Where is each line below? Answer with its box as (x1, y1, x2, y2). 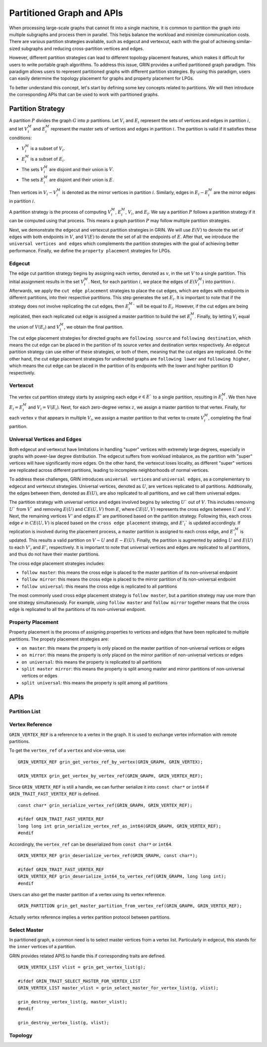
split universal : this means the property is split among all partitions (21, 679, 168, 685)
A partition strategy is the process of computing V (9, 209, 111, 215)
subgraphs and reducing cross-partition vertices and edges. (21, 45, 144, 52)
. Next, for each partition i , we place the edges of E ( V (88, 279, 199, 285)
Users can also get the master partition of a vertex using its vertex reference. (9, 891, 166, 897)
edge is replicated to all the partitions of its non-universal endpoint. (9, 606, 146, 612)
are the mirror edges (213, 189, 256, 195)
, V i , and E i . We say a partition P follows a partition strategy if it (125, 209, 256, 216)
